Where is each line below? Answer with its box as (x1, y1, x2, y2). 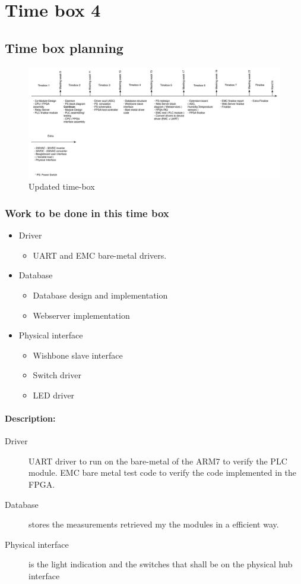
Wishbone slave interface (33, 348, 123, 361)
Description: (5, 412, 56, 425)
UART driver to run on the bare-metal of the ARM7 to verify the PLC (28, 454, 287, 467)
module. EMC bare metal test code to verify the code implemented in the (28, 466, 297, 479)
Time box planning (5, 38, 123, 56)
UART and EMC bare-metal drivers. (33, 249, 167, 261)
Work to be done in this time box (5, 205, 169, 220)
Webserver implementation (33, 309, 130, 321)
